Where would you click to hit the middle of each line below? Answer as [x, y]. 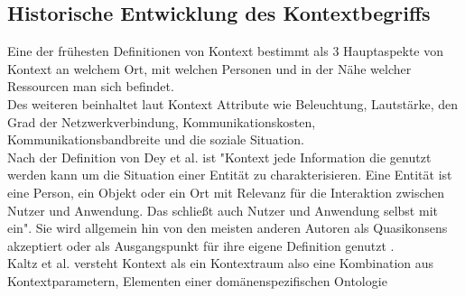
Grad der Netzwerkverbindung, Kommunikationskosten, [162, 121]
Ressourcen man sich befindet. [91, 86]
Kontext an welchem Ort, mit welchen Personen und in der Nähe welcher [209, 68]
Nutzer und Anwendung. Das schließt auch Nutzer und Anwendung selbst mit [223, 210]
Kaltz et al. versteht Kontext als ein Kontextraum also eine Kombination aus [221, 263]
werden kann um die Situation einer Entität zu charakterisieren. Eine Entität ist [230, 175]
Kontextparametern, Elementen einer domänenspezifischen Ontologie [197, 280]
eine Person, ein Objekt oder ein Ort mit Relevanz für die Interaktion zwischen [226, 192]
